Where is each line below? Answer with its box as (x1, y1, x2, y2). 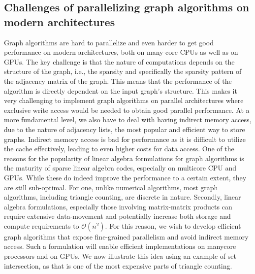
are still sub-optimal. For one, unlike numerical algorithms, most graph (4, 182, 218, 192)
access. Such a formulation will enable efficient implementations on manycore (4, 241, 236, 251)
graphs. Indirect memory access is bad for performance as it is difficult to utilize (4, 134, 246, 144)
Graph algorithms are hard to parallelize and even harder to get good (4, 37, 214, 47)
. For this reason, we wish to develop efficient (105, 220, 241, 231)
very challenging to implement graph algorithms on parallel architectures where (4, 95, 244, 105)
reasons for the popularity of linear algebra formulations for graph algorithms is (4, 153, 244, 163)
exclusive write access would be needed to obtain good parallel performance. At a (4, 104, 250, 115)
